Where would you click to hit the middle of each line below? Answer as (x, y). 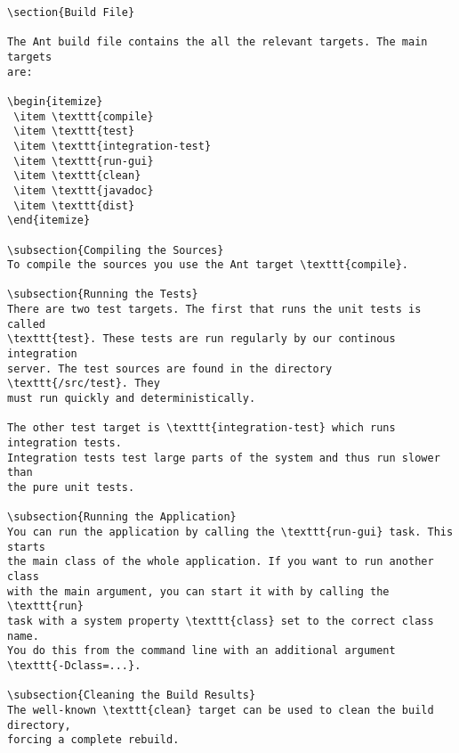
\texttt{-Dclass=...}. (74, 665)
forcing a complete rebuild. (93, 740)
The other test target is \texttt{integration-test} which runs (201, 428)
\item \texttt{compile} (84, 116)
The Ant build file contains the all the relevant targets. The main (217, 42)
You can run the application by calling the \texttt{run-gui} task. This (230, 532)
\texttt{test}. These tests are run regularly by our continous (201, 339)
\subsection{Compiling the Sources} (116, 250)
